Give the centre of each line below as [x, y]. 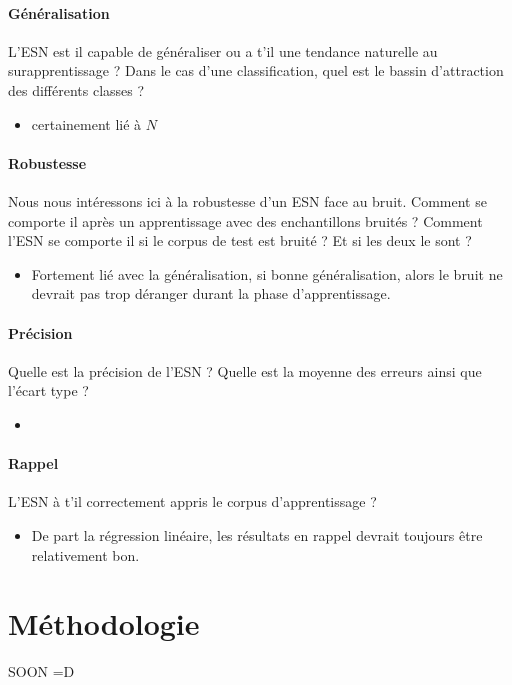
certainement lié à [86, 123]
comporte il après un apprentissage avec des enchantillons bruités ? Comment [245, 220]
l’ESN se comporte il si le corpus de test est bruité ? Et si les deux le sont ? [240, 240]
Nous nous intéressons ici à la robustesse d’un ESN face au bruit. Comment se [247, 200]
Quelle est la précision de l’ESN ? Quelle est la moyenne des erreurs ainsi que [245, 370]
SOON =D [41, 671]
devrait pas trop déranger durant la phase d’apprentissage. [211, 293]
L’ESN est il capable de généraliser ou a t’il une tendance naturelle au [223, 50]
